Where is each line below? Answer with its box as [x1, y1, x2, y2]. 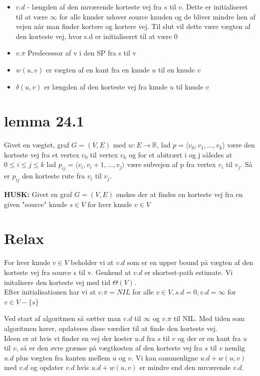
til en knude [158, 64, 195, 74]
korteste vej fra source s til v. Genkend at [4, 266, 131, 277]
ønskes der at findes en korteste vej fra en [116, 189, 243, 199]
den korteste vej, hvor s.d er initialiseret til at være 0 [15, 30, 178, 41]
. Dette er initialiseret [182, 1, 248, 11]
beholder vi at [70, 257, 114, 267]
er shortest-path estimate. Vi [144, 266, 233, 277]
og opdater [30, 362, 63, 372]
